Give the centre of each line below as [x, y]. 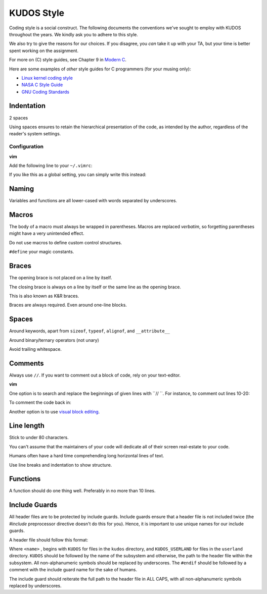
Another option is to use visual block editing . [54, 412]
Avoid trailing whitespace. [35, 349]
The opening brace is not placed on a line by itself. [61, 278]
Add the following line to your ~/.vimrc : [51, 165]
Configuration [26, 147]
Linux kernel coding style [47, 78]
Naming [22, 189]
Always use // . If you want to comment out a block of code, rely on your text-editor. [95, 375]
